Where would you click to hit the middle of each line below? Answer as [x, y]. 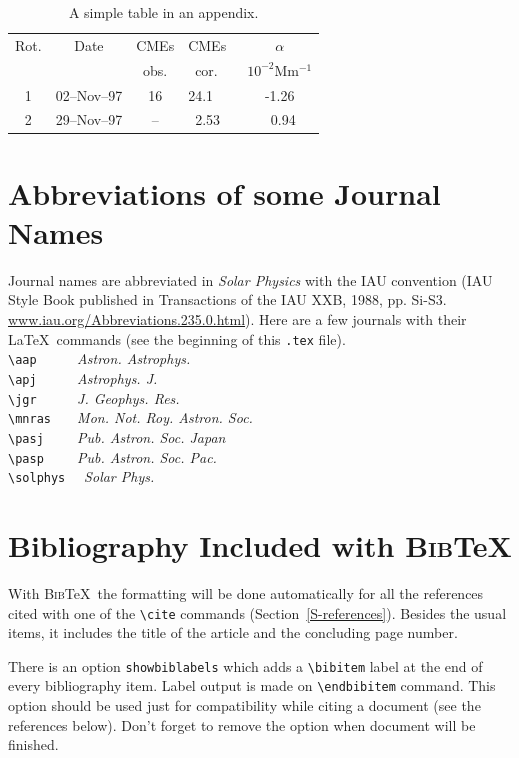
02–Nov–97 [89, 94]
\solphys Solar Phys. [81, 476]
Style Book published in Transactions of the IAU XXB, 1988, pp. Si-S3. [227, 299]
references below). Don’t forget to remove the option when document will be [242, 724]
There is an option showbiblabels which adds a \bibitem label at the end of [245, 665]
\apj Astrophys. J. [83, 377]
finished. [33, 744]
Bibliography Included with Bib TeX [260, 545]
